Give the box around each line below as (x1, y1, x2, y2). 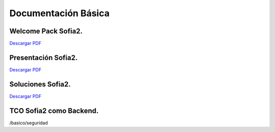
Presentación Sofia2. (9, 53, 78, 62)
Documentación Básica (9, 8, 109, 19)
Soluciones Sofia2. (9, 80, 71, 89)
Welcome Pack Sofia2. (9, 27, 83, 35)
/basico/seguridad (9, 119, 48, 126)
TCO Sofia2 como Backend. (9, 106, 99, 115)
